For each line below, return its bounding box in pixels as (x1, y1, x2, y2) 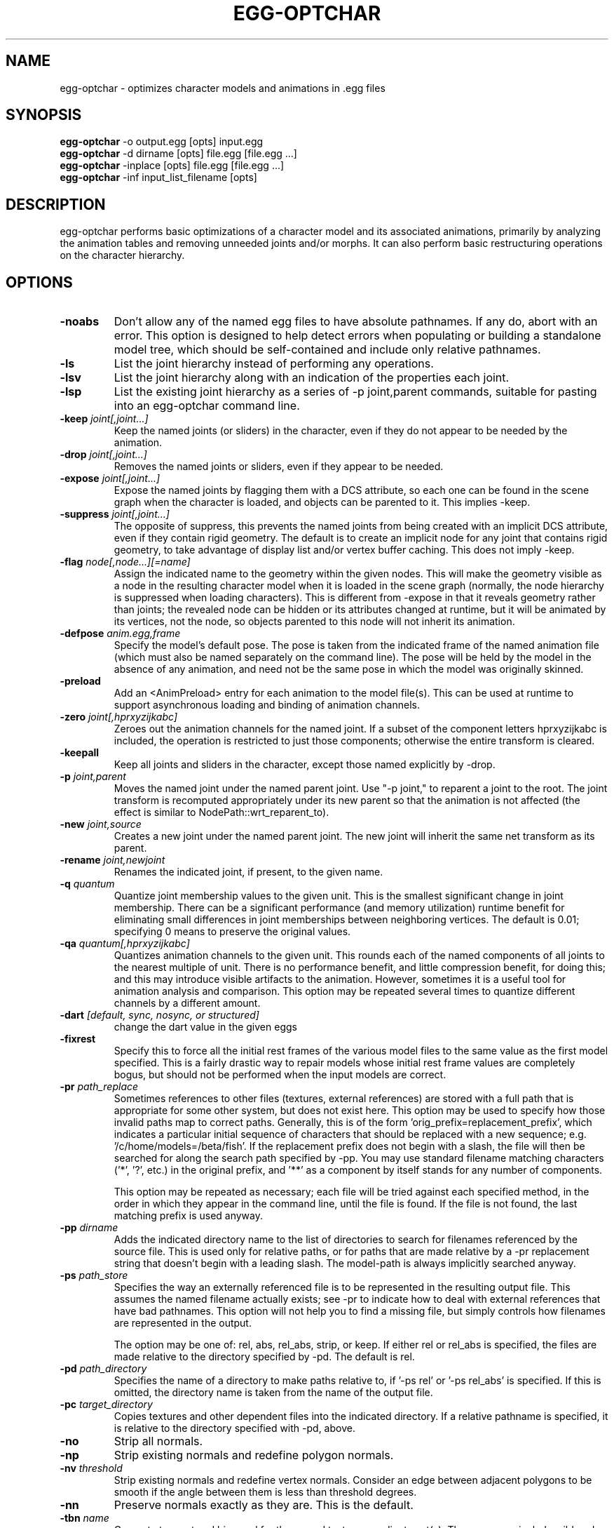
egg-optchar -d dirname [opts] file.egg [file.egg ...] (60, 147, 297, 160)
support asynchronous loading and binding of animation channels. (114, 699, 420, 711)
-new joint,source (60, 818, 142, 831)
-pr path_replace (60, 1080, 139, 1093)
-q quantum (60, 878, 115, 890)
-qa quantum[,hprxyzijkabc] (60, 937, 190, 950)
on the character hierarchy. (60, 249, 185, 262)
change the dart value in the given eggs (114, 1021, 297, 1033)
